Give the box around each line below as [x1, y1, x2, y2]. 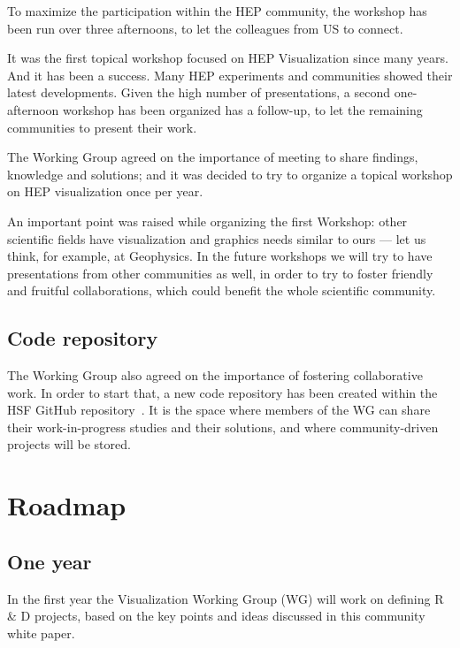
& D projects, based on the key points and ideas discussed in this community [7, 606, 425, 625]
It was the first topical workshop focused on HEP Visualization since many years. [7, 49, 448, 67]
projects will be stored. [7, 435, 131, 454]
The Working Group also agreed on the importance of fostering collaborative [7, 366, 423, 385]
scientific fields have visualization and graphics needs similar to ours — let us [7, 229, 426, 248]
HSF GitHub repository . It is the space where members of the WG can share [7, 400, 431, 419]
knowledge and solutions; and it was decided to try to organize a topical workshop [7, 164, 453, 183]
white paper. [7, 623, 75, 642]
